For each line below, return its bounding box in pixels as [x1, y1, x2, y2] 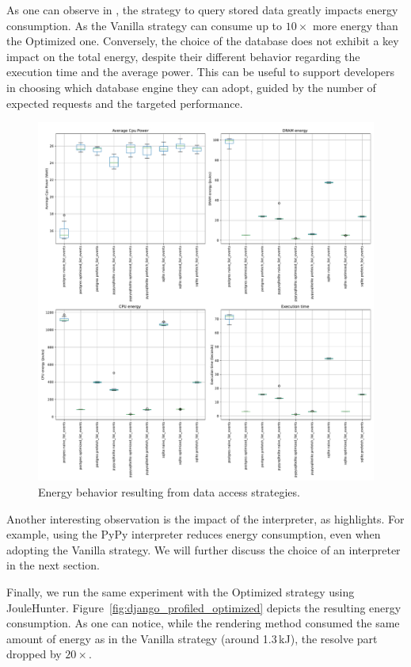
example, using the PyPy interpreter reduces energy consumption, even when [6, 526, 381, 542]
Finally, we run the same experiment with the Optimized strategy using [6, 583, 355, 600]
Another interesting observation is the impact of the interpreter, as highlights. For [6, 510, 405, 527]
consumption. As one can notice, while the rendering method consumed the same [6, 615, 400, 631]
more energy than [312, 17, 398, 33]
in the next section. [6, 557, 100, 573]
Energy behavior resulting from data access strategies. [38, 484, 300, 500]
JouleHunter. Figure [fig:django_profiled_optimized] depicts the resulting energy [6, 599, 401, 615]
